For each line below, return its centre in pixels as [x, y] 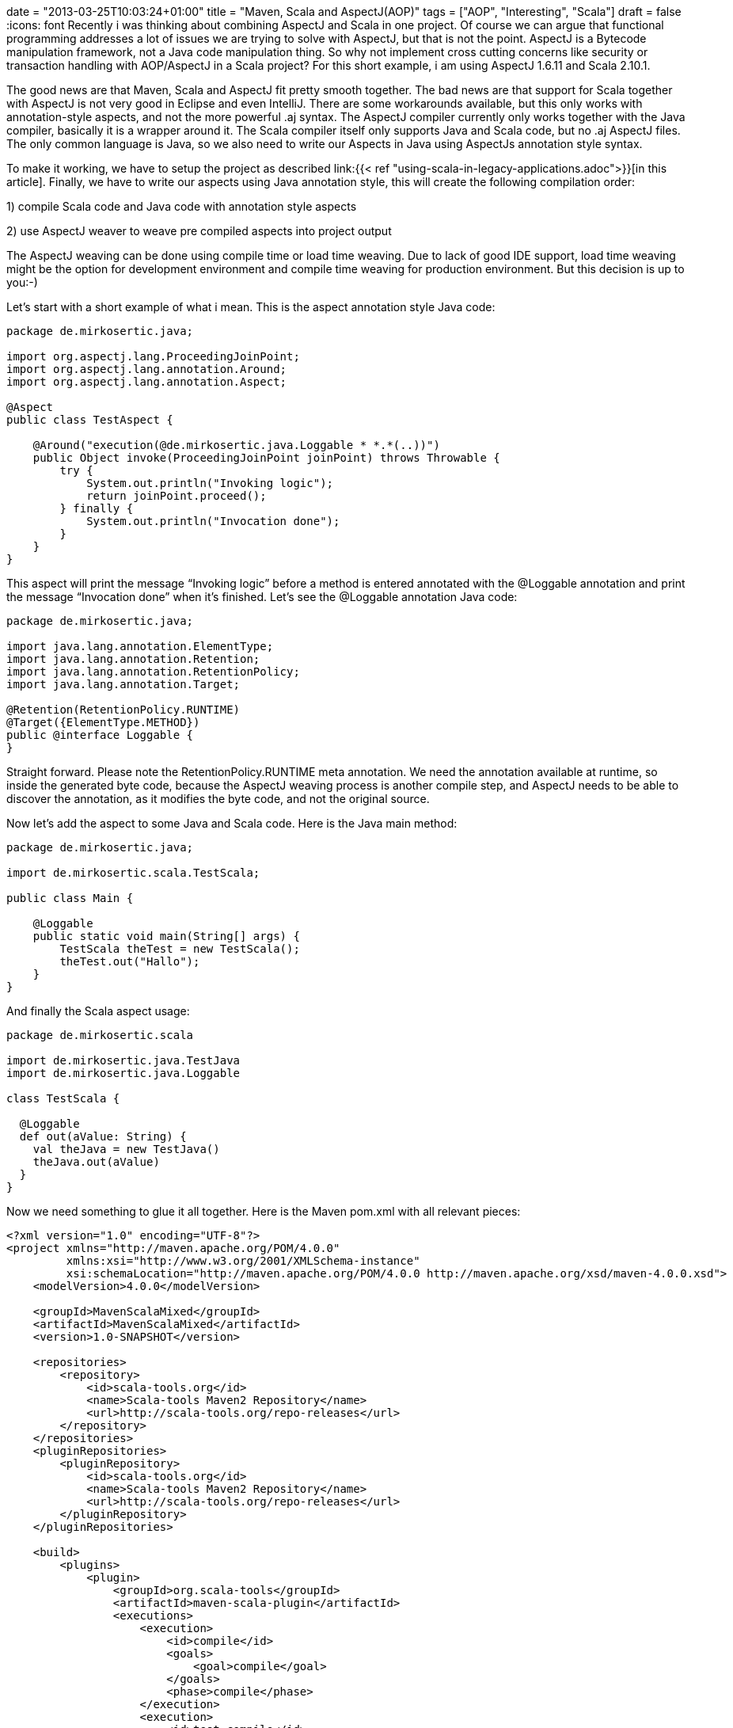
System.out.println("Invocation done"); [213, 521]
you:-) [22, 282]
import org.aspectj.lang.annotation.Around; [147, 369]
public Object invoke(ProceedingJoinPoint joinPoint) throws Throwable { [266, 458]
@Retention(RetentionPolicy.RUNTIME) [123, 710]
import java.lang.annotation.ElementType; [140, 646]
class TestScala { [63, 1098]
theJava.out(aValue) [96, 1162]
